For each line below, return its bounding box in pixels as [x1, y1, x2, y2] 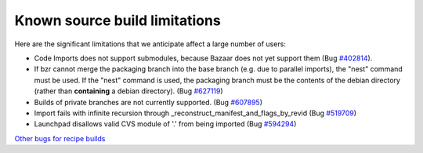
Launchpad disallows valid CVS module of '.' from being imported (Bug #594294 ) [34, 119, 297, 129]
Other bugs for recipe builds [14, 133, 106, 143]
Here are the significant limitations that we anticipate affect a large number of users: [14, 39, 286, 49]
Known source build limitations [14, 12, 221, 29]
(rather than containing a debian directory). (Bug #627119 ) [34, 86, 223, 96]
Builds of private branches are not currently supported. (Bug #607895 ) [34, 97, 262, 107]
